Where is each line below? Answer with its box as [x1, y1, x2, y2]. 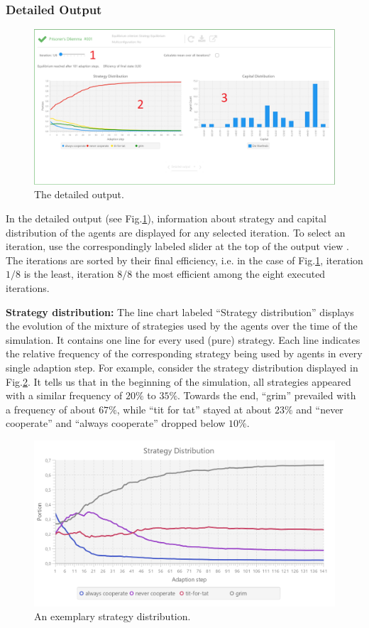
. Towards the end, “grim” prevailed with [177, 388, 356, 403]
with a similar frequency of [6, 388, 123, 403]
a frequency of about [6, 401, 96, 416]
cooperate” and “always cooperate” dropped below [6, 416, 226, 431]
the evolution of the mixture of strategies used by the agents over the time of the [6, 318, 358, 333]
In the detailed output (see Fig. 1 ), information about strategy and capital [6, 211, 326, 226]
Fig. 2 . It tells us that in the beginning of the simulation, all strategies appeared [6, 374, 351, 389]
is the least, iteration [23, 266, 114, 281]
